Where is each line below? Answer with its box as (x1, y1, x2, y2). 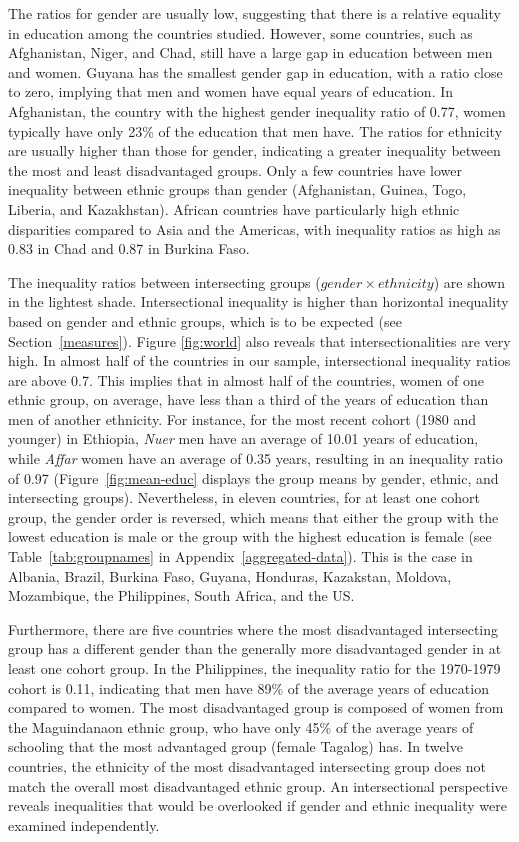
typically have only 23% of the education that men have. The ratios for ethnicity (8, 120, 503, 141)
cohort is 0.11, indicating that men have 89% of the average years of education (8, 677, 489, 698)
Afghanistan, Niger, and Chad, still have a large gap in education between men (8, 42, 493, 63)
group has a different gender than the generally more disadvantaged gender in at (8, 638, 502, 659)
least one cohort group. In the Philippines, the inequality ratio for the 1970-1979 (8, 658, 501, 678)
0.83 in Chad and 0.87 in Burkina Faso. (8, 238, 250, 259)
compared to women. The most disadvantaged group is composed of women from (8, 697, 504, 718)
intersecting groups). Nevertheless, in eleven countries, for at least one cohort (8, 487, 480, 508)
